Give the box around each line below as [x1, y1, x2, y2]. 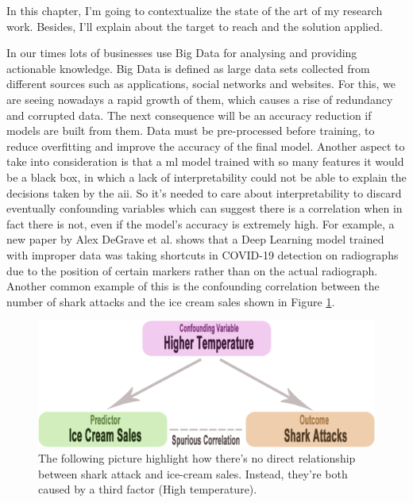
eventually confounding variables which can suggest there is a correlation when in [6, 200, 403, 217]
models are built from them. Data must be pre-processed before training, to [6, 122, 375, 139]
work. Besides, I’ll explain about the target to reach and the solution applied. [6, 17, 383, 34]
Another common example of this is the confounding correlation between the [6, 278, 380, 294]
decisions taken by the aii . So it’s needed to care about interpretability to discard [6, 184, 402, 201]
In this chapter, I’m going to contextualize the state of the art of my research [6, 2, 383, 18]
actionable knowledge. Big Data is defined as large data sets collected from [6, 60, 370, 76]
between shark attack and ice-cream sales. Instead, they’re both [38, 465, 348, 482]
